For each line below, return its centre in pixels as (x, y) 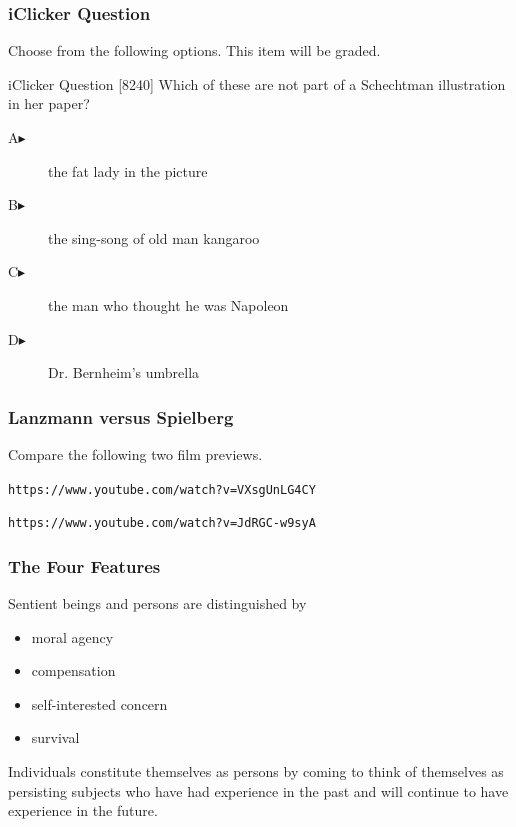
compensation (73, 670)
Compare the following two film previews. (135, 453)
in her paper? (49, 103)
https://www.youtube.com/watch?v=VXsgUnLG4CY (162, 489)
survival (55, 737)
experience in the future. (83, 810)
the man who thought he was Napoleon (168, 304)
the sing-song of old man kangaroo (154, 237)
